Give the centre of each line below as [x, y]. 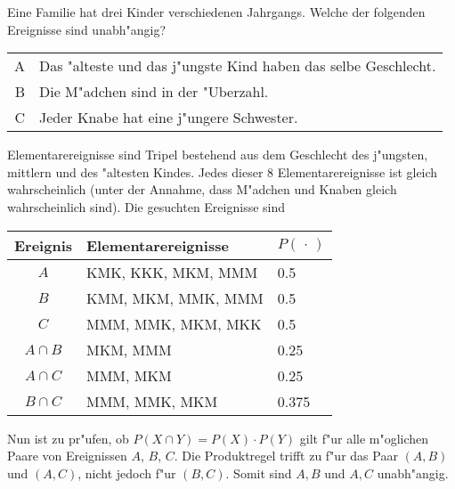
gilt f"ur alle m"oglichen [364, 438]
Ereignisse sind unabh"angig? [87, 29]
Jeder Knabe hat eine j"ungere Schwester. [169, 118]
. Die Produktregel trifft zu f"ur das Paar [286, 456]
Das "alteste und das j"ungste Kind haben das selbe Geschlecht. [238, 66]
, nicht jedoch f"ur [127, 473]
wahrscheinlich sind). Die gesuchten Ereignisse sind [146, 206]
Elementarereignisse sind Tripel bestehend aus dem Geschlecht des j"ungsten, [218, 155]
